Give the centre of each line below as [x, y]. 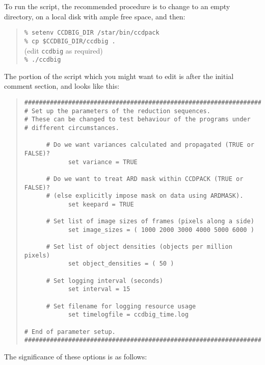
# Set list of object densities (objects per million [139, 247]
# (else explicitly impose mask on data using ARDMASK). [145, 196]
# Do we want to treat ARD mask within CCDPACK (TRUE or [145, 179]
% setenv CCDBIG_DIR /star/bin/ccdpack [92, 33]
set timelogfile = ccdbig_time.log [128, 315]
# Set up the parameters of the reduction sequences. [117, 111]
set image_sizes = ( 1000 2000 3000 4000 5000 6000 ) [161, 230]
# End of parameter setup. [70, 332]
